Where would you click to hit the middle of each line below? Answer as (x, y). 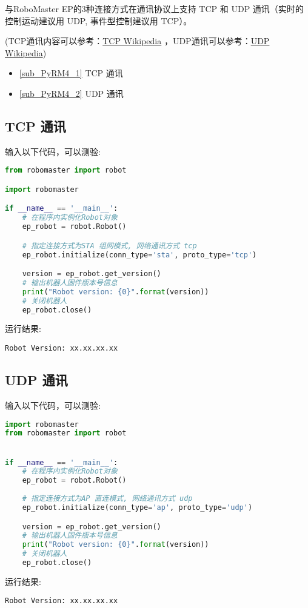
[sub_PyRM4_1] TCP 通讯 (71, 73)
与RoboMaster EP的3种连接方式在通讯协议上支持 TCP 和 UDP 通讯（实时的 (154, 8)
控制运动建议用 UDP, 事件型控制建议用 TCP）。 (99, 20)
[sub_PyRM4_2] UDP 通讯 (71, 93)
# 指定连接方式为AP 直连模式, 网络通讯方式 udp (107, 499)
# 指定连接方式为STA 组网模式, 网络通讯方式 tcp (109, 246)
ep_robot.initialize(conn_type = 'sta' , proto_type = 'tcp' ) (139, 255)
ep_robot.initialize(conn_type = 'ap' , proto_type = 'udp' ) (137, 507)
